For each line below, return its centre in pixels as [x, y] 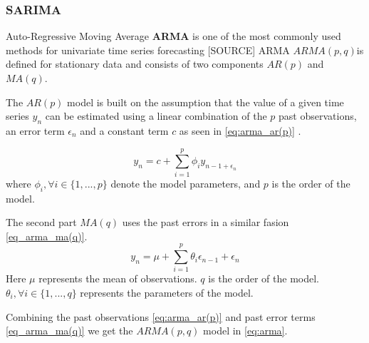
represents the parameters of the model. [167, 292]
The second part [41, 222]
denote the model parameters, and [186, 183]
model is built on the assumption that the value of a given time [206, 102]
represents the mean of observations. [118, 278]
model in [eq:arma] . [245, 331]
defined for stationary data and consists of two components [135, 64]
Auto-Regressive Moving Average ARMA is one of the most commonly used [173, 36]
